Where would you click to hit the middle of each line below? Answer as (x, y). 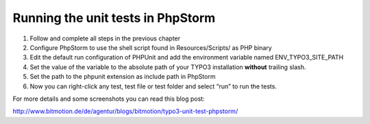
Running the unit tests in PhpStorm (114, 18)
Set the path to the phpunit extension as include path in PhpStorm (123, 77)
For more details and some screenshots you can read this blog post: (109, 99)
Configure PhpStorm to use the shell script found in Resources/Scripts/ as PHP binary (151, 47)
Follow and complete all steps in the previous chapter (105, 38)
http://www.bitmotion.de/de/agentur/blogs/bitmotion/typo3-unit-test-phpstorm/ (125, 111)
